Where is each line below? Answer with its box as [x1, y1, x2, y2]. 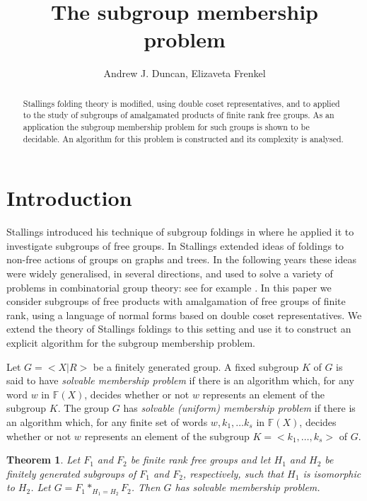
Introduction [6, 183, 132, 212]
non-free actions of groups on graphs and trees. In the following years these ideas [6, 252, 356, 267]
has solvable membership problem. [175, 480, 320, 495]
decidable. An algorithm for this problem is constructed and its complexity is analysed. [23, 132, 344, 144]
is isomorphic [303, 466, 361, 480]
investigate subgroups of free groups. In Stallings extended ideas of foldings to [6, 238, 344, 253]
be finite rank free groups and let [130, 452, 271, 467]
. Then [131, 480, 161, 495]
